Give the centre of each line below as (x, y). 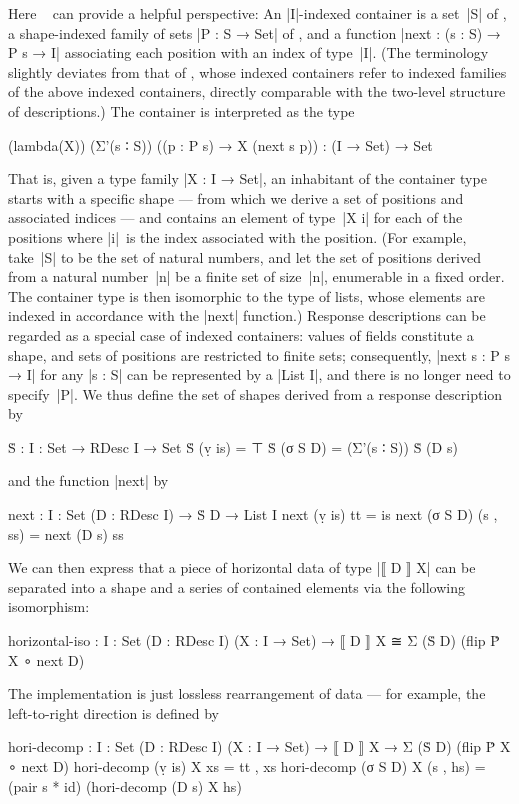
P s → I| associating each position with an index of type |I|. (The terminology (248, 52)
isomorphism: (49, 606)
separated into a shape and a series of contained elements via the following (236, 586)
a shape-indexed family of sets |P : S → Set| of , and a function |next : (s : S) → (254, 32)
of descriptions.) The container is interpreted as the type (181, 110)
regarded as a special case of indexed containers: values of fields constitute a (241, 334)
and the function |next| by (88, 480)
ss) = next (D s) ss (66, 533)
